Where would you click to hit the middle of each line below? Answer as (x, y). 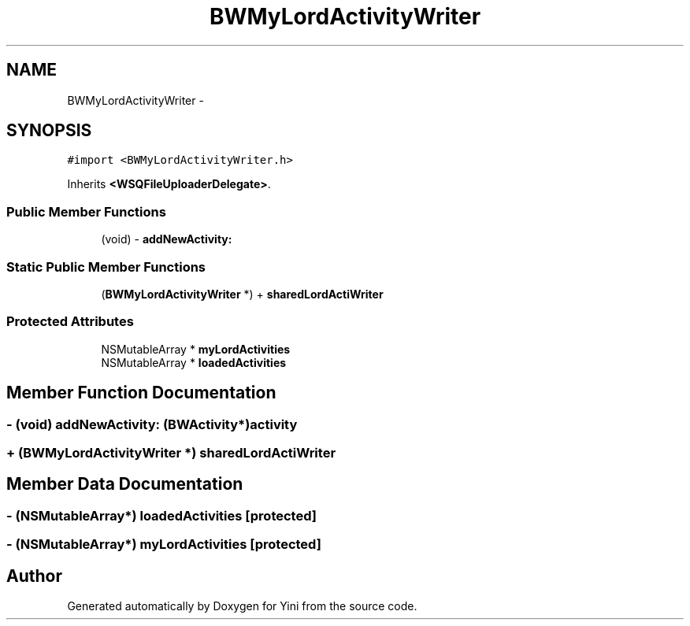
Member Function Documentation (141, 393)
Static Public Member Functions (106, 267)
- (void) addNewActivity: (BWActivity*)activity (152, 424)
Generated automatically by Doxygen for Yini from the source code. (242, 606)
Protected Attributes (70, 322)
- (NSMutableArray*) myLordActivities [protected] (164, 545)
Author (34, 576)
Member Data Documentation (125, 484)
